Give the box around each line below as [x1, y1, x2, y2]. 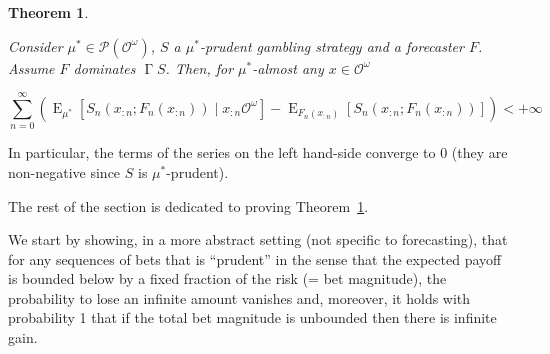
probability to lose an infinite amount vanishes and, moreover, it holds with [8, 287, 471, 308]
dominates [73, 57, 136, 78]
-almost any [252, 57, 324, 78]
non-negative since [8, 161, 121, 182]
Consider [8, 35, 63, 56]
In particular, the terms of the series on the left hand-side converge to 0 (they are [8, 142, 508, 163]
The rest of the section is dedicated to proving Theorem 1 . [8, 195, 369, 216]
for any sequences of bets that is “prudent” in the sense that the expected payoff [8, 248, 502, 269]
